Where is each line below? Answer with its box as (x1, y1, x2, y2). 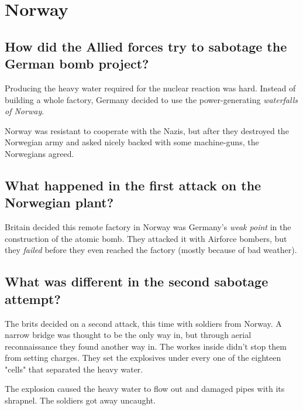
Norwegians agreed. (5, 147, 74, 159)
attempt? (5, 289, 61, 307)
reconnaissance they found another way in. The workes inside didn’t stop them (5, 340, 287, 352)
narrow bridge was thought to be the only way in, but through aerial (5, 329, 252, 341)
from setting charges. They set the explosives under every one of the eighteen (5, 351, 281, 364)
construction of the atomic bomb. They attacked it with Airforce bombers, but (5, 232, 287, 244)
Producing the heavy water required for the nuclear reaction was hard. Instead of (5, 81, 296, 94)
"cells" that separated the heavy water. (5, 363, 143, 375)
